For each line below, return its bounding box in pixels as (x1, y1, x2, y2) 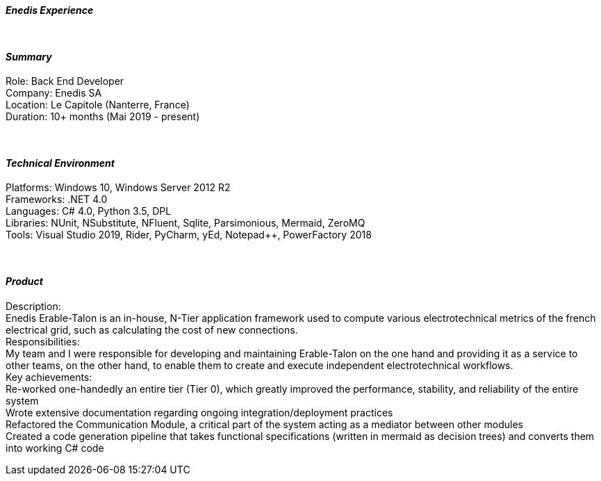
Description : (6, 300, 61, 312)
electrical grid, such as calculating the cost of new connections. (6, 323, 298, 336)
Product (6, 275, 43, 288)
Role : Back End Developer (6, 75, 124, 88)
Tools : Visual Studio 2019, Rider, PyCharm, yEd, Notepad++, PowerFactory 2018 (6, 229, 372, 241)
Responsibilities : (6, 335, 80, 348)
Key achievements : (6, 370, 92, 383)
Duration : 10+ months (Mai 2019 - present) (6, 111, 200, 123)
